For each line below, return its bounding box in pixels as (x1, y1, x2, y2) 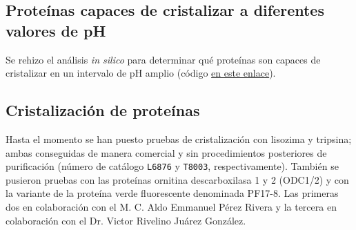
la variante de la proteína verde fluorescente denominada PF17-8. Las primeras (6, 186, 339, 200)
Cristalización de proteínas (6, 99, 200, 121)
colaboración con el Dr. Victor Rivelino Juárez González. (6, 213, 246, 227)
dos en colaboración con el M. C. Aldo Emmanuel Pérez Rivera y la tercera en (6, 200, 337, 214)
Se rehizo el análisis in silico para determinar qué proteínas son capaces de (6, 52, 321, 66)
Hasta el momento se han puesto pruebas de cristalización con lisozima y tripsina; (6, 131, 352, 146)
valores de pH (6, 19, 106, 41)
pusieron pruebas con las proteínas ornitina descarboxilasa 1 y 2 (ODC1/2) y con (6, 172, 349, 186)
